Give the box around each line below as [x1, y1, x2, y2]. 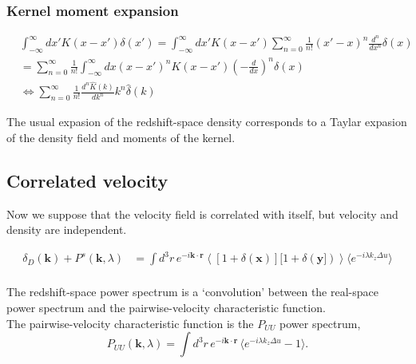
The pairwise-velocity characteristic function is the [6, 315, 254, 331]
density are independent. [6, 221, 127, 238]
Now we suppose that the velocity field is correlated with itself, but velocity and [6, 205, 398, 222]
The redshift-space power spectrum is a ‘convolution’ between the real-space [6, 283, 378, 300]
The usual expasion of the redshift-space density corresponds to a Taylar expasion [6, 113, 407, 130]
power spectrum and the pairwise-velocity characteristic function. [6, 299, 326, 315]
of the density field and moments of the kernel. [6, 129, 236, 145]
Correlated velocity [6, 168, 168, 192]
